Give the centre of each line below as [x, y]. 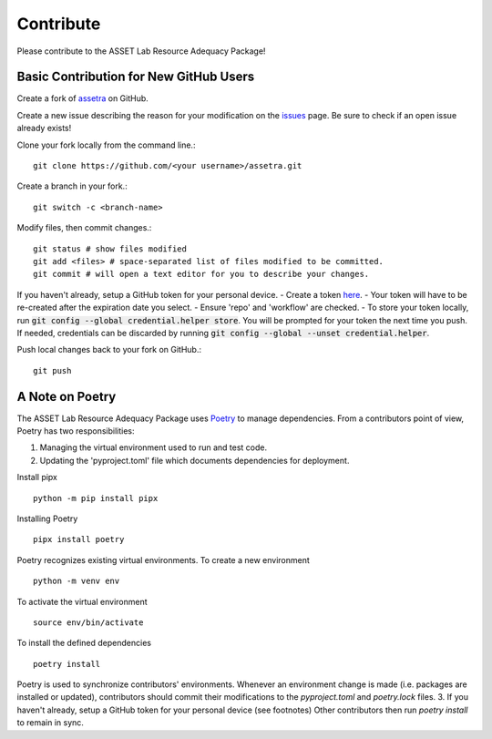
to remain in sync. [50, 723]
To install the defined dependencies [84, 643]
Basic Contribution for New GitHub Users [136, 77]
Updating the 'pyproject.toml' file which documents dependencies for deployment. [195, 460]
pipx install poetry [79, 539]
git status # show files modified [110, 249]
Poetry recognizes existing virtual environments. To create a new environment [163, 559]
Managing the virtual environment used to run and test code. [154, 447]
